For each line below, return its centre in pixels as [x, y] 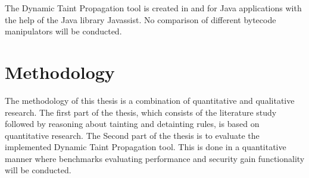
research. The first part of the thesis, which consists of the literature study [141, 112]
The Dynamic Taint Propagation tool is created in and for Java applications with [153, 8]
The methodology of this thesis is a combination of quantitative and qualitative [150, 100]
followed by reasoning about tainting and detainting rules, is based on [132, 124]
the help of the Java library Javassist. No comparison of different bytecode [141, 19]
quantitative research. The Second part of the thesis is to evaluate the [132, 135]
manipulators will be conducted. [63, 31]
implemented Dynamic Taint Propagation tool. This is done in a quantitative [146, 147]
